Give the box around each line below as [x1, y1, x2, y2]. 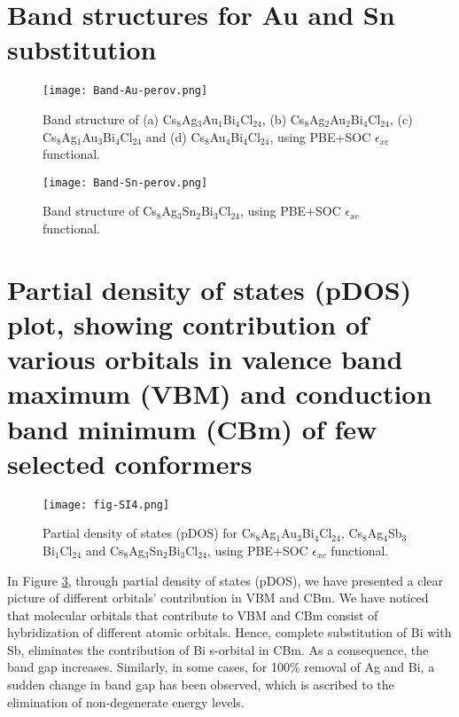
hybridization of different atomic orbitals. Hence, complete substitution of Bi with [7, 623, 452, 642]
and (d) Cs [145, 127, 206, 146]
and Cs [85, 540, 124, 559]
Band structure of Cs [43, 201, 157, 220]
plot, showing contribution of [7, 305, 369, 342]
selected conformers [7, 445, 253, 481]
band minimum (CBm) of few [7, 410, 377, 446]
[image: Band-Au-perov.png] [43, 84, 208, 98]
